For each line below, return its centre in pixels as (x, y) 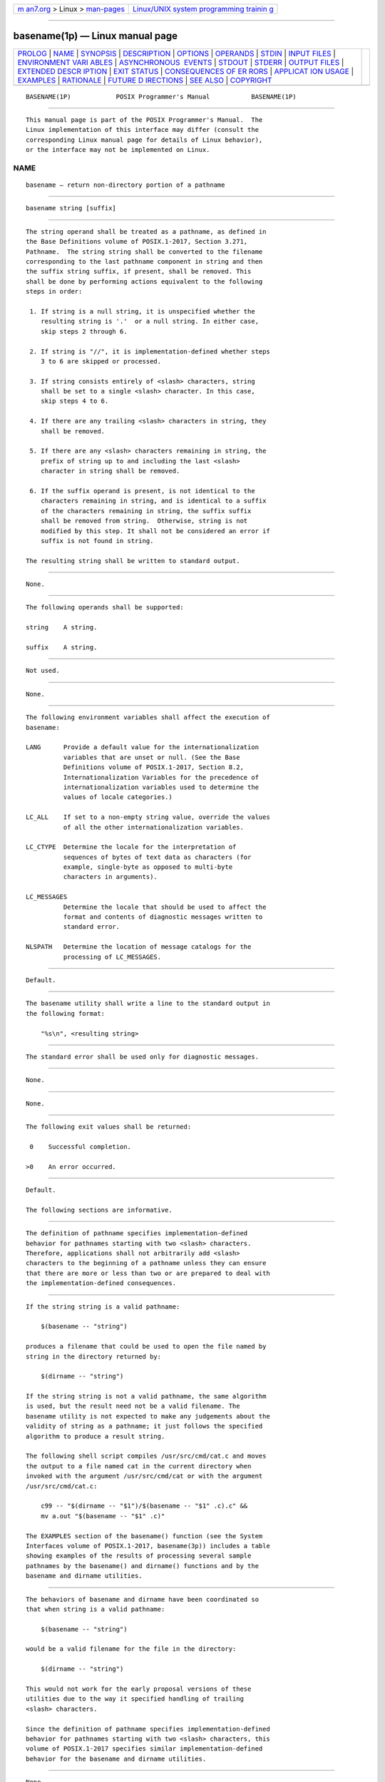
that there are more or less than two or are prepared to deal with (148, 1273)
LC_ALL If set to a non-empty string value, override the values (148, 817)
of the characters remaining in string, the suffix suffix (146, 511)
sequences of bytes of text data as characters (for (157, 857)
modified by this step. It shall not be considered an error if (155, 531)
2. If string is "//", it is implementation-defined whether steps (150, 351)
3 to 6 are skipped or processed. (101, 361)
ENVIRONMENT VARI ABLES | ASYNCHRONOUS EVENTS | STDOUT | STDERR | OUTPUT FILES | (181, 62)
